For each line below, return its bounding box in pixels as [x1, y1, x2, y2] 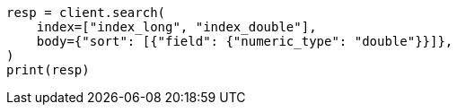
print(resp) [6, 63, 90, 77]
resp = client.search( [6, 5, 166, 20]
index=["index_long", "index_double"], [36, 20, 317, 34]
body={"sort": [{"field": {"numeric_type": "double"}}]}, [36, 34, 453, 48]
